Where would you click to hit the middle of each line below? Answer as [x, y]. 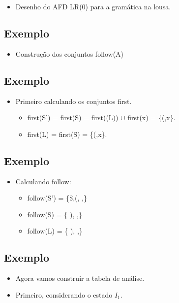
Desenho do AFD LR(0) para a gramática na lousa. [93, 6]
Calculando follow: [43, 181]
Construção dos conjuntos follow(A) [70, 53]
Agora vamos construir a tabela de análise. [80, 278]
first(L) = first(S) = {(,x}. [67, 134]
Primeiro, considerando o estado [64, 294]
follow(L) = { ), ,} [55, 231]
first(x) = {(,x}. [151, 118]
